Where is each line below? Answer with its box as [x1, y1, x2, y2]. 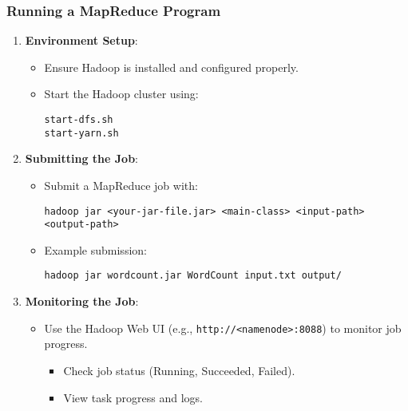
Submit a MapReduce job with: [44, 176, 198, 193]
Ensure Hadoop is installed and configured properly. [44, 58, 299, 75]
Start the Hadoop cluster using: [44, 85, 199, 102]
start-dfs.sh [44, 114, 113, 125]
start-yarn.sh [44, 127, 119, 139]
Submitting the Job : [25, 150, 139, 167]
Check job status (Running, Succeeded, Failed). [63, 362, 295, 378]
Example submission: [44, 241, 147, 258]
